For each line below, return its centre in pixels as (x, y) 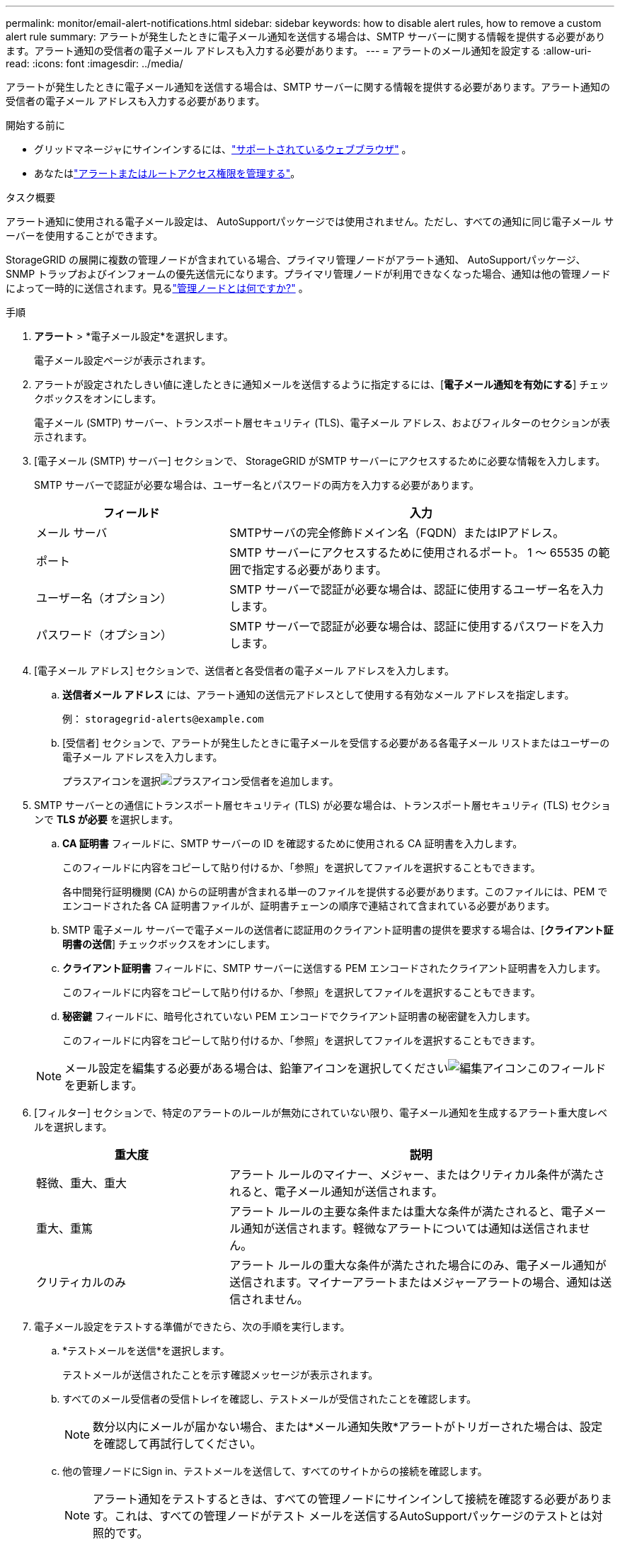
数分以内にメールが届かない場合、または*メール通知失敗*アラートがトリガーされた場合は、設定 (348, 1427)
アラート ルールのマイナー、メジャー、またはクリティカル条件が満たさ (417, 1175)
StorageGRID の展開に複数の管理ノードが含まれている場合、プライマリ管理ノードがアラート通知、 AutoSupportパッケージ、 (296, 260)
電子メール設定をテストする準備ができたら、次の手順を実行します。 (192, 1326)
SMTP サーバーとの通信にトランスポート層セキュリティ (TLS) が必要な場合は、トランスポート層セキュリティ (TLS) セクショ (323, 805)
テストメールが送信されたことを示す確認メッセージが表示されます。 (220, 1375)
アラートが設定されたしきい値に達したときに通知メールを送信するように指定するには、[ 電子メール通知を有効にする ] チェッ (322, 384)
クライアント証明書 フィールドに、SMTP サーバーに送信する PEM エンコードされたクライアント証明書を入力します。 (334, 968)
